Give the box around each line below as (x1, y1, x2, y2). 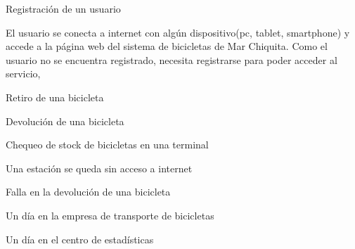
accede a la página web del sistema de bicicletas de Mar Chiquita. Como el (6, 39, 328, 53)
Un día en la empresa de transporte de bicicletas (6, 207, 214, 222)
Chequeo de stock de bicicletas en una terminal (6, 137, 209, 152)
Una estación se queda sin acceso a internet (6, 160, 193, 175)
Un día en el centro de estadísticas (6, 231, 154, 246)
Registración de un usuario (6, 1, 121, 15)
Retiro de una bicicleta (6, 89, 104, 104)
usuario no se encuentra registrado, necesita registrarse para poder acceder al (6, 52, 337, 67)
